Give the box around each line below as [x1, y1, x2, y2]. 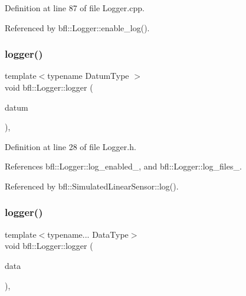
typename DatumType [47, 69, 129, 82]
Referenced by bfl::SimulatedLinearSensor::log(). [5, 179, 179, 192]
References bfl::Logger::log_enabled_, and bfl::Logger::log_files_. [5, 160, 242, 172]
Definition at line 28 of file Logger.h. [5, 140, 136, 152]
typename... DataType [47, 228, 129, 240]
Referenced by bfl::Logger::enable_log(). [5, 21, 150, 34]
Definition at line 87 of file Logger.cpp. [5, 2, 145, 14]
